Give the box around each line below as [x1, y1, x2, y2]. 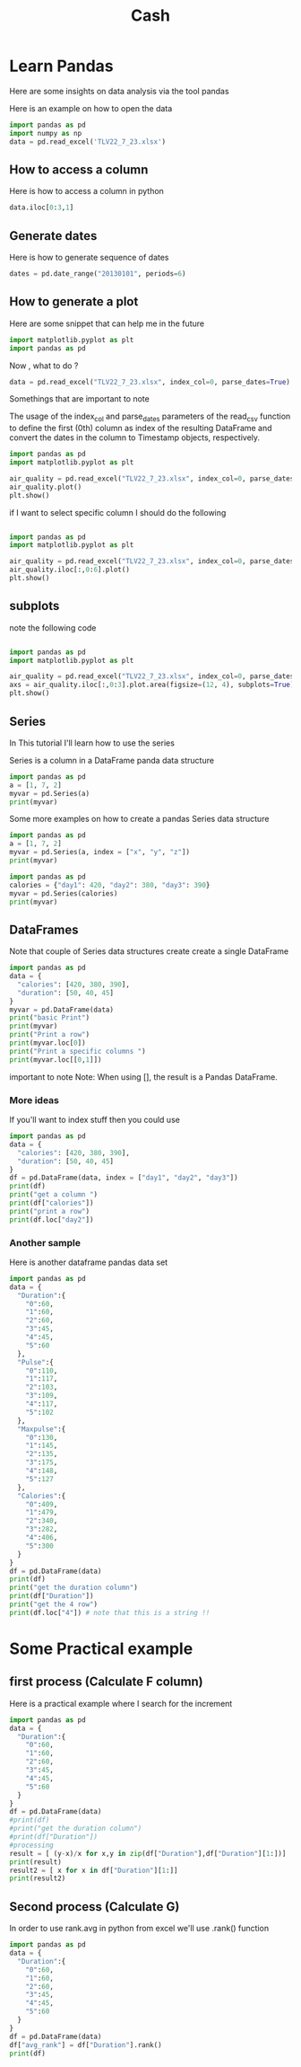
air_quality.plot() [9, 482, 82, 491]
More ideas [9, 1093, 60, 1106]
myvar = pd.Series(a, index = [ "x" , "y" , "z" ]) [9, 848, 191, 857]
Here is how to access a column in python [9, 186, 164, 197]
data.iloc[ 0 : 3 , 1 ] [9, 203, 74, 212]
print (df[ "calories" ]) [9, 1198, 94, 1208]
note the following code [9, 622, 97, 633]
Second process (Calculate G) [9, 1899, 180, 1914]
